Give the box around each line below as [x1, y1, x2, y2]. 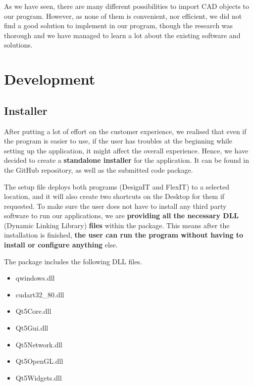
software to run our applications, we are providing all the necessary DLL [4, 210, 239, 221]
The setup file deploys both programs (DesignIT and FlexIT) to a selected [4, 181, 230, 192]
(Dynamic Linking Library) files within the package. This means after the [4, 220, 230, 230]
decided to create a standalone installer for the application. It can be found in [4, 155, 250, 165]
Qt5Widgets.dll [15, 372, 62, 383]
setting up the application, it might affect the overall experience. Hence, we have [4, 145, 249, 155]
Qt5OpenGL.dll [15, 356, 63, 366]
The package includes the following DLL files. [4, 256, 142, 266]
